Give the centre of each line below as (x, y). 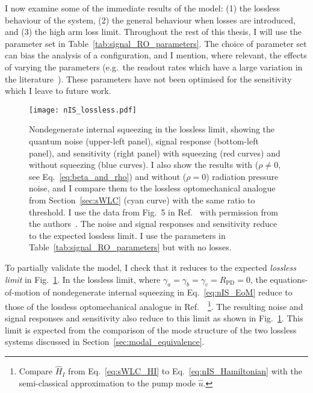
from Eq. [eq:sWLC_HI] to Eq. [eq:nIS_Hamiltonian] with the (185, 371)
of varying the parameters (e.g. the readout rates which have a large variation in (154, 67)
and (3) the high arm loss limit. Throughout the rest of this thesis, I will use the (153, 32)
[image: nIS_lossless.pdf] (83, 110)
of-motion (23, 292)
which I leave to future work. (58, 91)
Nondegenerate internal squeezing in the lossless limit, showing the (152, 129)
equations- (289, 279)
